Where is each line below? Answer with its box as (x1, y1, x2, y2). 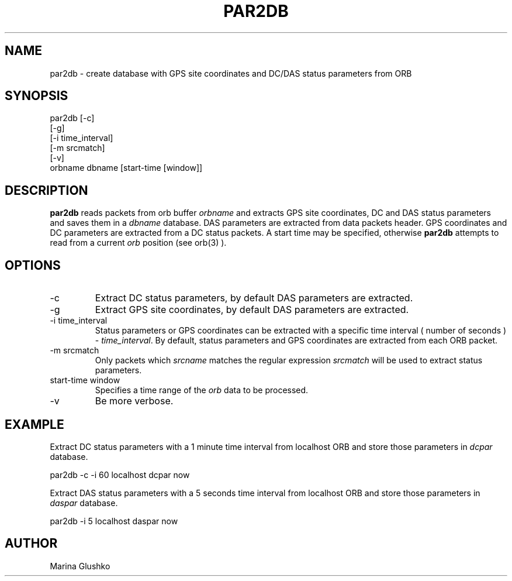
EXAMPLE (5, 417, 64, 432)
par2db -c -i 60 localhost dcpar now (50, 469, 190, 480)
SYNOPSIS (5, 88, 68, 104)
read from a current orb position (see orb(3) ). (50, 238, 227, 248)
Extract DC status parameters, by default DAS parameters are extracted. (95, 292, 413, 304)
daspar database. (50, 497, 118, 508)
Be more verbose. (95, 395, 174, 407)
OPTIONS (5, 257, 61, 273)
